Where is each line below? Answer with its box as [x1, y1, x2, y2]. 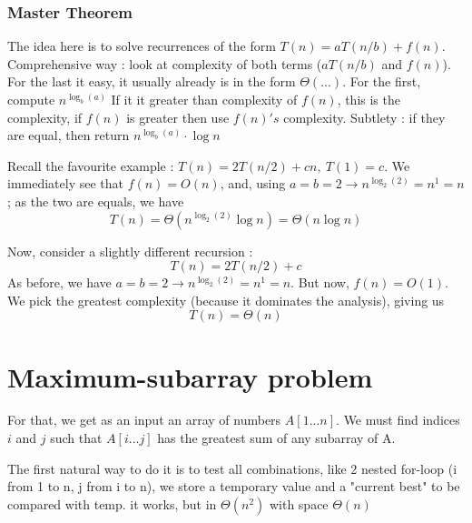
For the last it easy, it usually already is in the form [7, 72, 296, 91]
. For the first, [342, 72, 421, 91]
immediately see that [7, 174, 124, 193]
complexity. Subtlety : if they [283, 107, 446, 126]
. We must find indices [336, 410, 460, 429]
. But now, [290, 273, 349, 292]
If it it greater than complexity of [111, 90, 298, 108]
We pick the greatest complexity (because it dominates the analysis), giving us [7, 290, 445, 309]
